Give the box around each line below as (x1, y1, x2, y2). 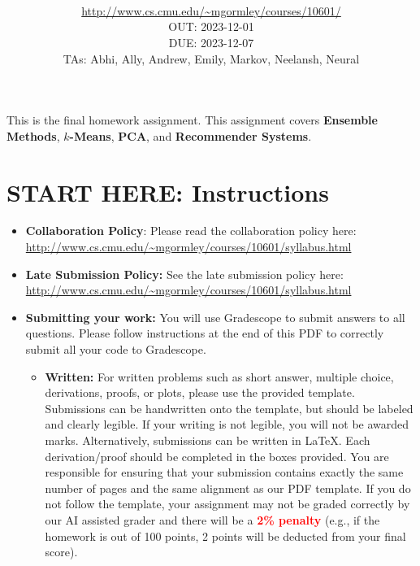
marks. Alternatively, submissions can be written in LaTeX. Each (45, 432, 370, 448)
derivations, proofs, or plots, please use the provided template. (45, 384, 355, 401)
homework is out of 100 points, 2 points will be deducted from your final (45, 527, 406, 544)
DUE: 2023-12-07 (168, 33, 254, 50)
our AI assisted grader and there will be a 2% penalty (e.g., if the (45, 511, 380, 528)
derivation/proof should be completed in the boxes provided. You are (45, 447, 389, 464)
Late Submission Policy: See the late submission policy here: (25, 265, 344, 282)
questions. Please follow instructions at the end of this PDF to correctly (25, 324, 384, 342)
